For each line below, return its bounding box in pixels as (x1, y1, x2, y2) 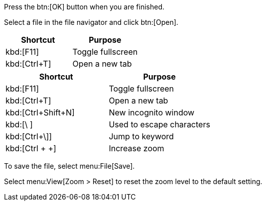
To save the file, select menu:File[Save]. (4, 162, 135, 170)
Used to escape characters (109, 119, 210, 129)
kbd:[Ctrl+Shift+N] (5, 107, 75, 117)
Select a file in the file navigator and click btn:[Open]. (4, 18, 178, 26)
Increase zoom (109, 143, 164, 153)
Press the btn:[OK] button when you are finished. (4, 2, 164, 11)
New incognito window (109, 107, 195, 117)
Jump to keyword (109, 131, 174, 141)
